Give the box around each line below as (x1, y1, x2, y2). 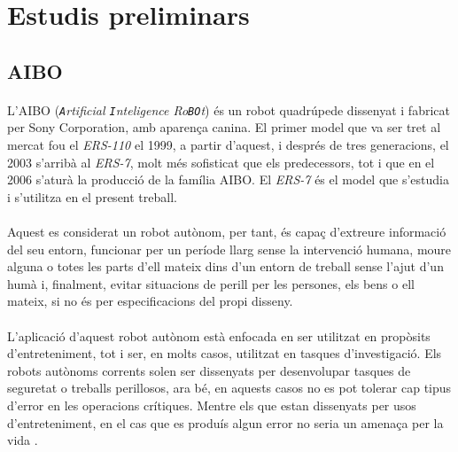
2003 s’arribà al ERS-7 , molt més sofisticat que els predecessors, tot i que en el (7, 152, 435, 171)
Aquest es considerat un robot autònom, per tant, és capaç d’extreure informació (7, 222, 446, 240)
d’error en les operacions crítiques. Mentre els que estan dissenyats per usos (7, 395, 416, 414)
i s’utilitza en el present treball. (7, 187, 177, 206)
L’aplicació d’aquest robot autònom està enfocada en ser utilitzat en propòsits (7, 326, 431, 345)
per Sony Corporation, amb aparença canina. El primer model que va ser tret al (7, 118, 441, 136)
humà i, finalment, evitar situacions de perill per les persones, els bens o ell (7, 274, 415, 292)
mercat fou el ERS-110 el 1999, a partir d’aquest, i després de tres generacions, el (7, 136, 449, 153)
